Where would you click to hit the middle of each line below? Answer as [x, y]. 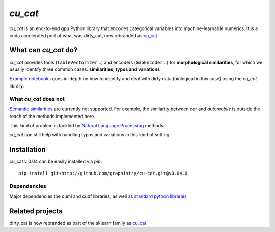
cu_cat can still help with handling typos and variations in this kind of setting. [90, 135]
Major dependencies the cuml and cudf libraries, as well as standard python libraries [98, 196]
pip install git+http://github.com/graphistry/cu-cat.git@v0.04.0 [103, 173]
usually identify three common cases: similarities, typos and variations [85, 69]
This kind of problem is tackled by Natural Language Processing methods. [87, 125]
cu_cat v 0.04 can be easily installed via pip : [56, 162]
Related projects [36, 211]
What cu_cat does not [37, 99]
